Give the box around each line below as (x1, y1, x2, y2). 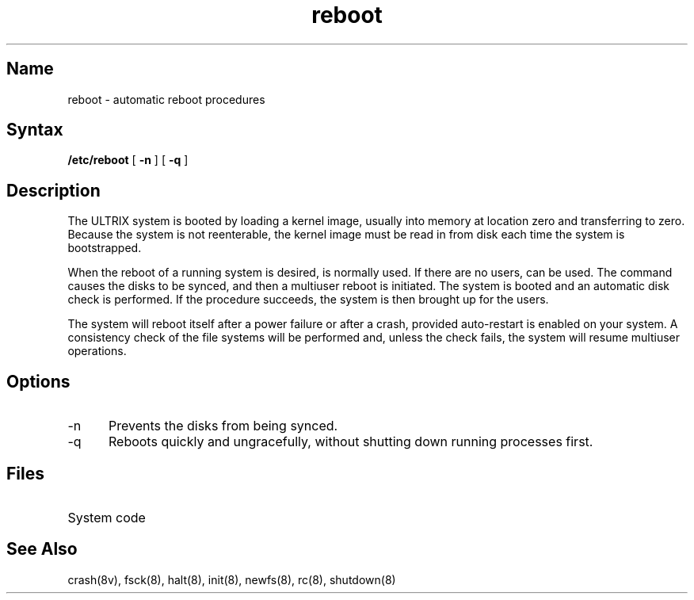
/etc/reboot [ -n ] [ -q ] (67, 153, 189, 167)
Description (6, 180, 101, 201)
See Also (6, 539, 78, 560)
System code (67, 509, 146, 525)
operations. (67, 344, 127, 358)
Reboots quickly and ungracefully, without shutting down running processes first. (108, 434, 593, 450)
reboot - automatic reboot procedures (67, 92, 265, 106)
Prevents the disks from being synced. (108, 418, 338, 434)
